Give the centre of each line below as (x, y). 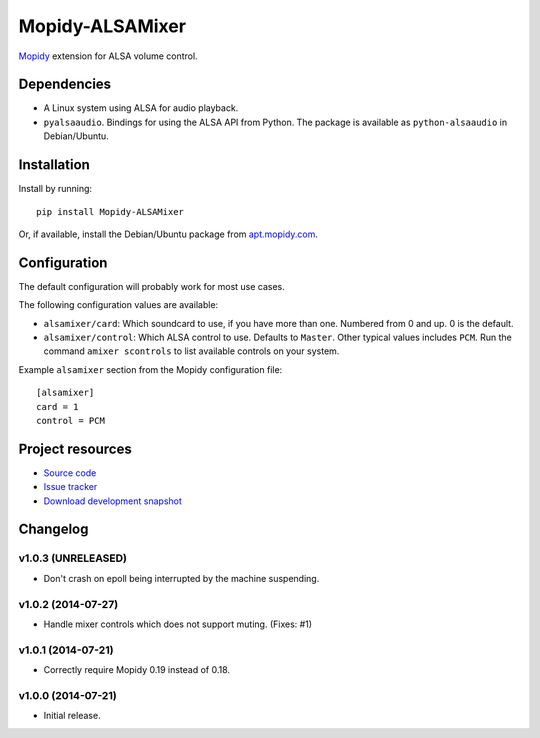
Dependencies (65, 84)
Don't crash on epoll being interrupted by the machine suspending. (181, 578)
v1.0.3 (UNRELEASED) (72, 558)
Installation (54, 165)
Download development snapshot (112, 501)
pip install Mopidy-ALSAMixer (110, 211)
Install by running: (55, 189)
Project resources (75, 448)
